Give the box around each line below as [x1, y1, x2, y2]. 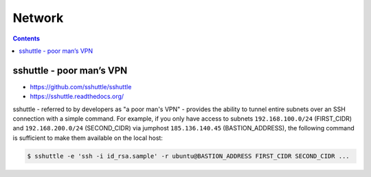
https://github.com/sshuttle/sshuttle [30, 82, 132, 91]
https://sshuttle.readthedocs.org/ [30, 93, 124, 101]
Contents [12, 34, 41, 43]
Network [12, 10, 64, 25]
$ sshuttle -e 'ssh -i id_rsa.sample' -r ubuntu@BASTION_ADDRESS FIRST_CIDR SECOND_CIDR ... [27, 152, 350, 160]
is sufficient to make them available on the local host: [12, 134, 163, 142]
